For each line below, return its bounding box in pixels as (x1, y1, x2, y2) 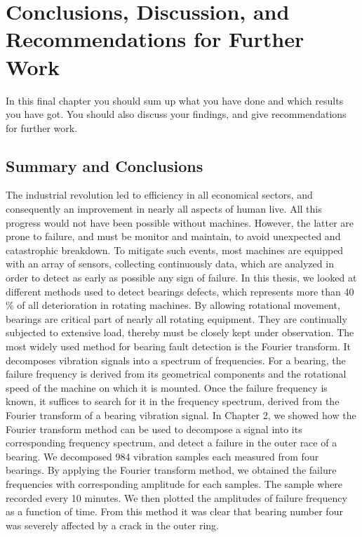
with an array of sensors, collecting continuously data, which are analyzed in (6, 256, 334, 271)
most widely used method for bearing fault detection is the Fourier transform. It (6, 339, 351, 354)
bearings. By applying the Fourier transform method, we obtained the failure (6, 463, 337, 477)
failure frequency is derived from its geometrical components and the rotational (6, 366, 347, 381)
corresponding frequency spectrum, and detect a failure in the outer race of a (6, 435, 337, 450)
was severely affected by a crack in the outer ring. (6, 517, 219, 532)
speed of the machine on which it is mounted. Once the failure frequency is (6, 380, 328, 395)
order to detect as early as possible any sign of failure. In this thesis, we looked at (6, 270, 357, 285)
